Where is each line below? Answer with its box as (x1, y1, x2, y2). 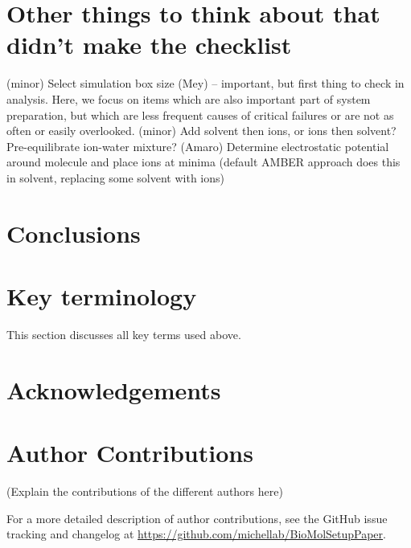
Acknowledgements (6, 373, 221, 406)
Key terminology (6, 280, 197, 313)
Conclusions (6, 216, 141, 249)
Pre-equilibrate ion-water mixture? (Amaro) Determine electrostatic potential (6, 137, 389, 154)
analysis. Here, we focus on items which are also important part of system (6, 90, 371, 107)
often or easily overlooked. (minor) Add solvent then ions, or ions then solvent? (6, 122, 397, 139)
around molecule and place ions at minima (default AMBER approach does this (6, 153, 401, 170)
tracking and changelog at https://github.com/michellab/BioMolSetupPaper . (6, 526, 386, 542)
